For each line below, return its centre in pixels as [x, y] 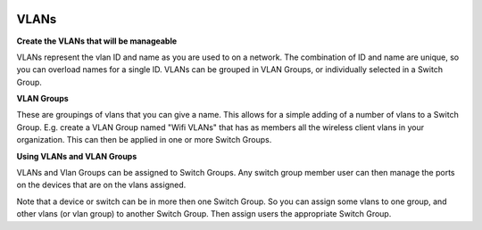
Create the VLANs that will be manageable [97, 41]
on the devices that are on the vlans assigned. [101, 185]
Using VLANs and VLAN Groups [77, 156]
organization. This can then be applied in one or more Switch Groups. [144, 140]
